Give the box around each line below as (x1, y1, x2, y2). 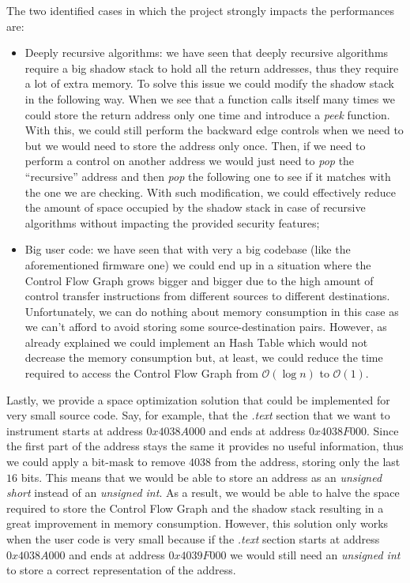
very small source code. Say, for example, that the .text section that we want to (6, 407, 390, 423)
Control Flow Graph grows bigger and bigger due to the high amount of (24, 272, 374, 288)
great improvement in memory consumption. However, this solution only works (6, 515, 389, 532)
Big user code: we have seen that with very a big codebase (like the (24, 241, 351, 258)
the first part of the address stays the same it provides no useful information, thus (6, 438, 404, 454)
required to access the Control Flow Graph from (24, 365, 258, 382)
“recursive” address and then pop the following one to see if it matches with (24, 167, 391, 184)
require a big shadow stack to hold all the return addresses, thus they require (24, 59, 399, 76)
